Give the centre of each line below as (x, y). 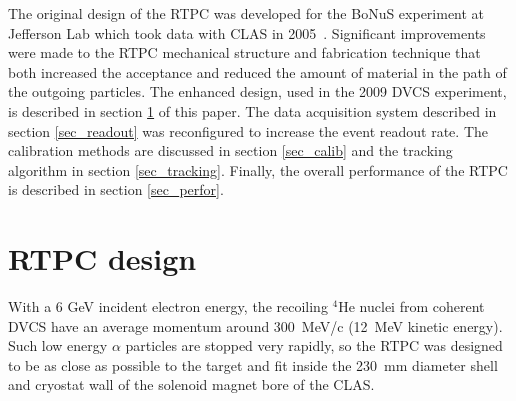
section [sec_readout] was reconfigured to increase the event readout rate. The (248, 130)
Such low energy (58, 345)
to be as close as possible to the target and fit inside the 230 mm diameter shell (253, 364)
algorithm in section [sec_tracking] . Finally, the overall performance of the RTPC (258, 169)
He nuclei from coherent (411, 306)
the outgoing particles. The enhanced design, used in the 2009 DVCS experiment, (257, 91)
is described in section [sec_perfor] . (116, 189)
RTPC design (102, 258)
